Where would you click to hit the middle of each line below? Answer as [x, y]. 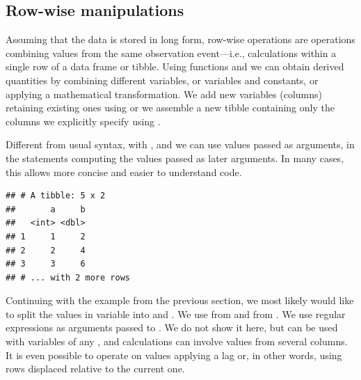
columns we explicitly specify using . [83, 121]
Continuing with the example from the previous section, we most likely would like [180, 300]
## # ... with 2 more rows [68, 277]
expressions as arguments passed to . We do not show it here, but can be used [172, 327]
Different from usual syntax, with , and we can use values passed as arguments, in [180, 144]
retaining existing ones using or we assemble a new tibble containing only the [170, 108]
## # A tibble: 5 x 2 [56, 196]
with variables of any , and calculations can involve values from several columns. [177, 341]
